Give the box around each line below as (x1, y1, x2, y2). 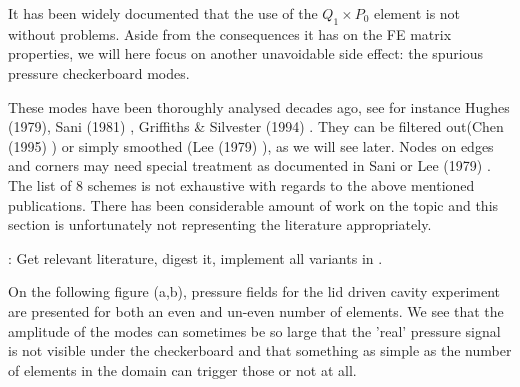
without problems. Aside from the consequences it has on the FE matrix (8, 23, 452, 44)
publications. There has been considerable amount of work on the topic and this (8, 194, 499, 215)
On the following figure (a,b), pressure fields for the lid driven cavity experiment (8, 281, 501, 302)
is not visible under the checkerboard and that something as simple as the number (8, 340, 512, 361)
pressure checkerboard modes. (8, 62, 190, 83)
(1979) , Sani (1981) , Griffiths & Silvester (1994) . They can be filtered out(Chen (8, 116, 504, 137)
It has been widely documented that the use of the (8, 3, 318, 23)
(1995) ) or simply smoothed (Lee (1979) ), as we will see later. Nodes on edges (8, 135, 494, 156)
